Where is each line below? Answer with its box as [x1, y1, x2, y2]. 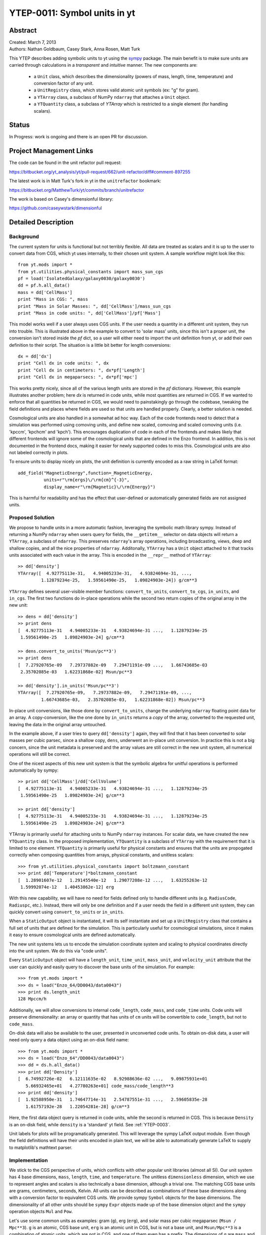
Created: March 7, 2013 [9, 40, 57, 45]
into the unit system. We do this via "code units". [9, 948, 108, 954]
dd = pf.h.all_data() [18, 283, 70, 288]
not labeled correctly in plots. [9, 450, 68, 455]
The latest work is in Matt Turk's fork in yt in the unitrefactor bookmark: [9, 178, 162, 184]
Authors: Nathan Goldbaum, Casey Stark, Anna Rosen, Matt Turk [9, 46, 140, 52]
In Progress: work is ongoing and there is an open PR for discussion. [9, 134, 148, 140]
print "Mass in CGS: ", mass [18, 296, 88, 302]
